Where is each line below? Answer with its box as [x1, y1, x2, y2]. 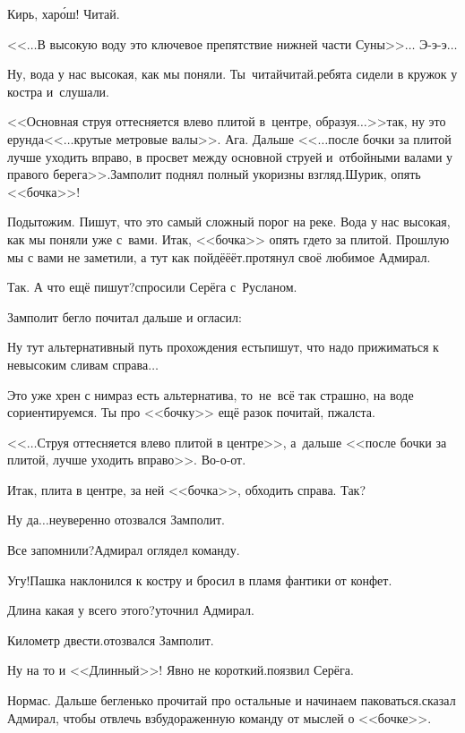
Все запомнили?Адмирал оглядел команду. [7, 541, 240, 559]
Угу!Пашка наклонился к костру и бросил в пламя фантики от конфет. [7, 570, 392, 589]
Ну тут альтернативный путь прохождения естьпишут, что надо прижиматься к [7, 337, 439, 356]
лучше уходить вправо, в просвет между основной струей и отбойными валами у [7, 147, 453, 166]
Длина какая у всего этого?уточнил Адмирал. [7, 601, 254, 619]
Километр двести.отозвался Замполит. [7, 630, 214, 649]
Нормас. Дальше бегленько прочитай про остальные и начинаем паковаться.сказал [7, 691, 456, 710]
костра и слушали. [7, 81, 109, 100]
